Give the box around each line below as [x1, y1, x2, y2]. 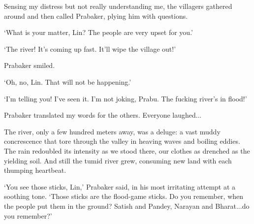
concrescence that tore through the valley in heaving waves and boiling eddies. [4, 136, 240, 146]
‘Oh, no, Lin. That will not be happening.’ [4, 76, 131, 87]
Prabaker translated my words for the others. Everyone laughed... [4, 110, 202, 120]
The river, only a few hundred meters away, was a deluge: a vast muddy [4, 126, 221, 136]
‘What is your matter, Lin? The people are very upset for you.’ [4, 27, 193, 37]
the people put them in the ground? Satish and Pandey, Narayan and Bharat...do [4, 200, 250, 211]
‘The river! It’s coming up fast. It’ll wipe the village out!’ [4, 43, 176, 54]
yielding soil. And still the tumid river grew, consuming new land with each [4, 155, 232, 165]
